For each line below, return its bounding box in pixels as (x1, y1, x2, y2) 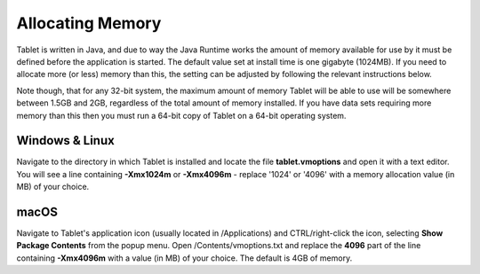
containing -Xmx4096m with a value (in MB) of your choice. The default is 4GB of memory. (16, 253, 353, 263)
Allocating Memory (16, 13, 162, 33)
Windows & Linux (16, 133, 115, 148)
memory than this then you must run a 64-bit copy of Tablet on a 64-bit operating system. (16, 110, 347, 121)
